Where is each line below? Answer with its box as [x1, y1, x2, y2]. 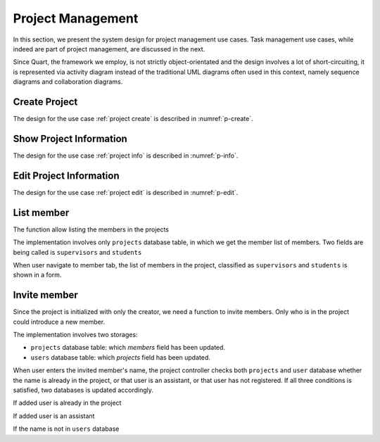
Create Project [13, 96, 78, 108]
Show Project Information [13, 132, 128, 144]
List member [13, 206, 70, 218]
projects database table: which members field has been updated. [30, 343, 225, 352]
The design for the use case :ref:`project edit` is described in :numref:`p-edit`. [13, 188, 239, 196]
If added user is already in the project [13, 398, 122, 408]
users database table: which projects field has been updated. [30, 353, 211, 362]
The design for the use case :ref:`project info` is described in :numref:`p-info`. [13, 151, 239, 160]
